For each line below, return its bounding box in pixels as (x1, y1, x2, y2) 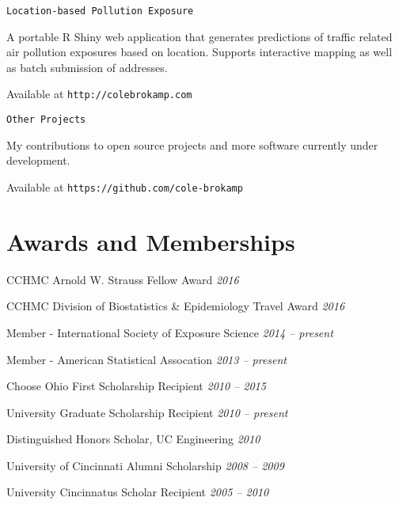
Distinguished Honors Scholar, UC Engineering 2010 (6, 431, 260, 447)
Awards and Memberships (6, 225, 295, 257)
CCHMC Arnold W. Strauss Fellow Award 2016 (6, 271, 239, 287)
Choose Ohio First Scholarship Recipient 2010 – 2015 (6, 378, 266, 394)
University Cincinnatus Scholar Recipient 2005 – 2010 (6, 484, 269, 500)
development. (6, 152, 70, 169)
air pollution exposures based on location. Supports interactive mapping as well (6, 44, 393, 60)
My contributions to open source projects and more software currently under (6, 136, 378, 153)
